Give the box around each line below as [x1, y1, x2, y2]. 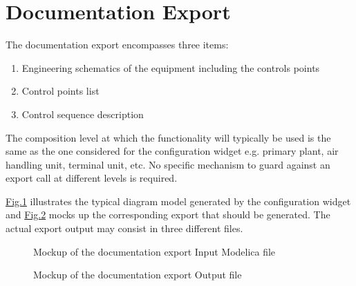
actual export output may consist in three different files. [6, 221, 243, 236]
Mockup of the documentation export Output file [33, 267, 242, 282]
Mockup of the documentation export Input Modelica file [33, 244, 276, 258]
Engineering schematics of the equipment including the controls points [21, 60, 320, 75]
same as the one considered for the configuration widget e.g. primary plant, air [6, 144, 339, 158]
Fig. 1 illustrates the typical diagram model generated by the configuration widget [6, 193, 351, 208]
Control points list [21, 84, 100, 98]
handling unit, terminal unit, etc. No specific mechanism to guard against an [6, 157, 330, 171]
